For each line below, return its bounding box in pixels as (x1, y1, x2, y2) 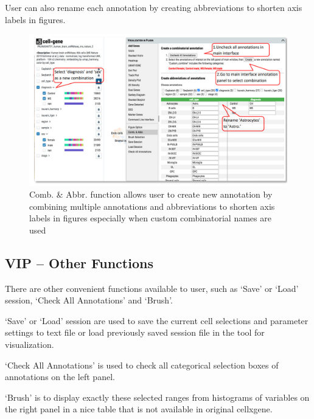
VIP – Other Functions (5, 253, 153, 272)
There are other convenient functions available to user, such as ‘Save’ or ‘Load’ (5, 282, 299, 294)
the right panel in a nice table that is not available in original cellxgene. (5, 403, 273, 415)
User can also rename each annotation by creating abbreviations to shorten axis (5, 1, 302, 13)
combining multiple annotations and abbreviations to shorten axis (29, 199, 275, 212)
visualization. (5, 338, 54, 350)
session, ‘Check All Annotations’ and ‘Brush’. (5, 294, 173, 306)
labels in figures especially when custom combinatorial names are (29, 212, 271, 224)
